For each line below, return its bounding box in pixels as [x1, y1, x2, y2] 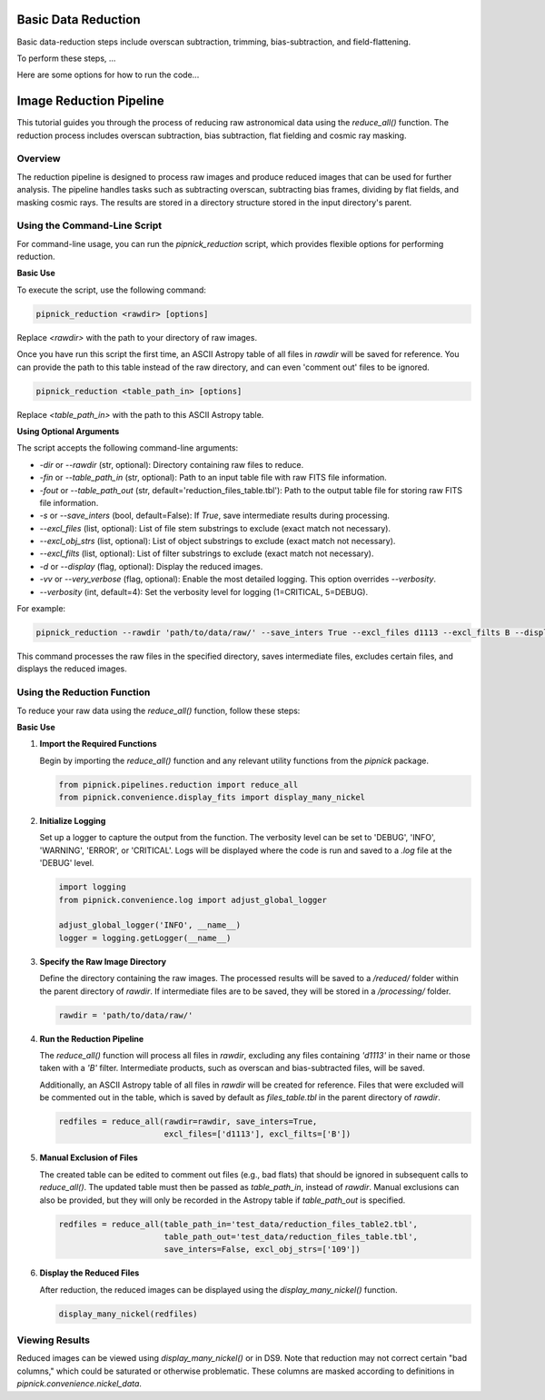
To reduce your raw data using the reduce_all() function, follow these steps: [16, 705, 301, 716]
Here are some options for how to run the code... [16, 69, 200, 81]
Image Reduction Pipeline [16, 94, 165, 109]
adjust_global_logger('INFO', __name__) [58, 920, 241, 930]
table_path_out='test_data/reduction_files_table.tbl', [163, 1231, 418, 1242]
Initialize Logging [39, 816, 106, 827]
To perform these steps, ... [16, 53, 116, 64]
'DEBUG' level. [39, 858, 94, 869]
